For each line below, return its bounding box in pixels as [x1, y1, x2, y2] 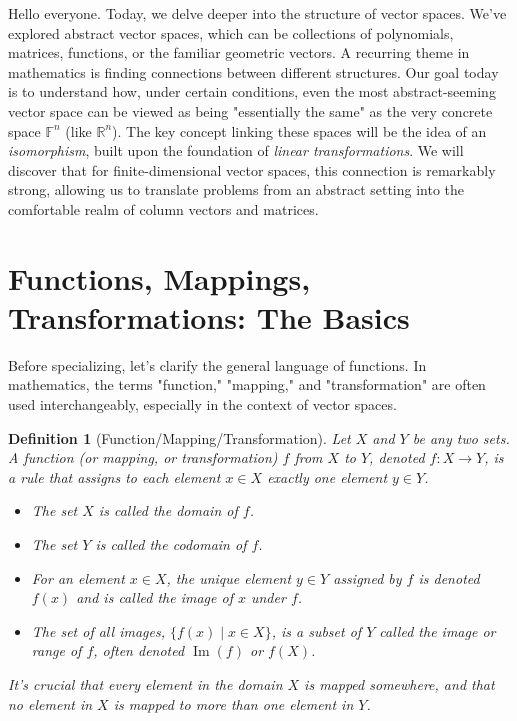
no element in [8, 693, 93, 714]
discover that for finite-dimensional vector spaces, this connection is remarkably [8, 159, 496, 180]
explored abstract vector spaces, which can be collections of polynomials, [8, 22, 454, 43]
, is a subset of [271, 620, 362, 641]
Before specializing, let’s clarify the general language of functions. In [8, 354, 427, 375]
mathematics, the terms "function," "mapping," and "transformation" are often [8, 374, 486, 395]
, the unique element [166, 567, 292, 588]
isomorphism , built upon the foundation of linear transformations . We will [8, 140, 464, 161]
